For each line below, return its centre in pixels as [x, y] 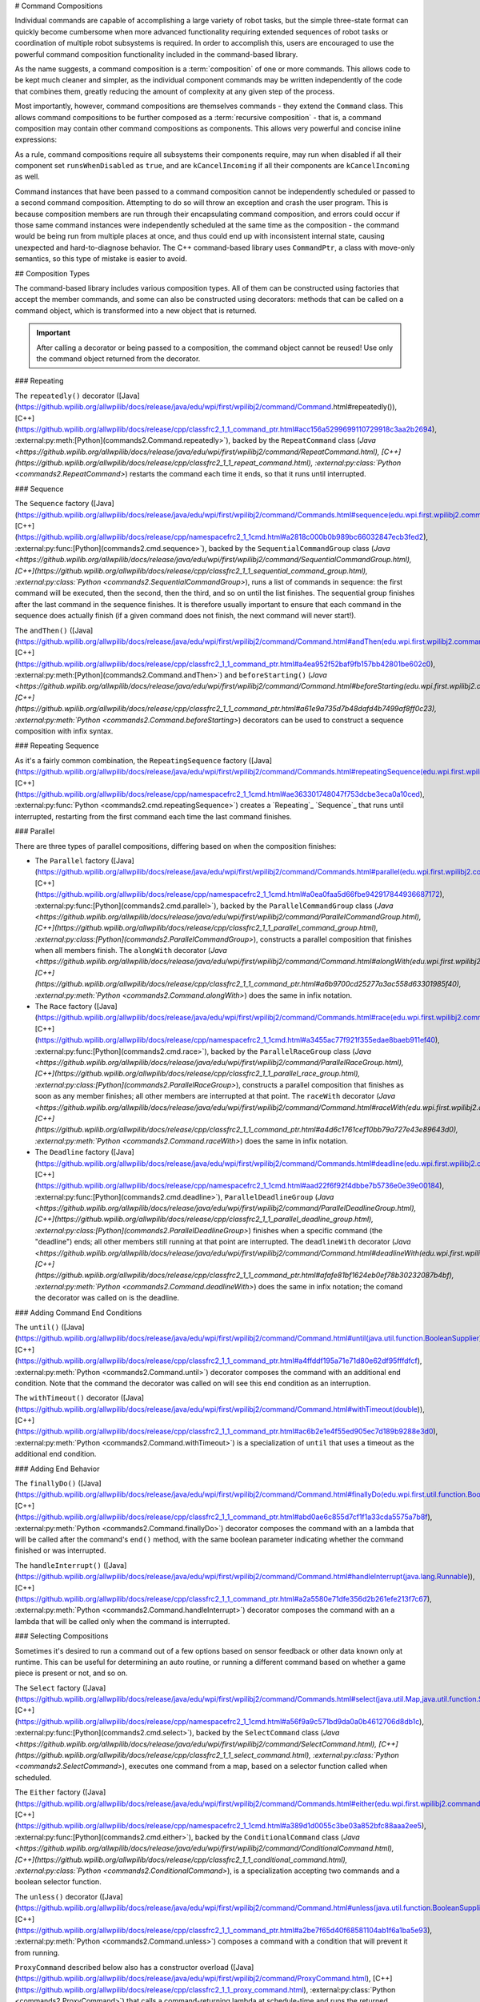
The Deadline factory [72, 1152]
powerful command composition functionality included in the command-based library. [156, 54]
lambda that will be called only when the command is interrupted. [122, 1621]
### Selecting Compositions [62, 1636]
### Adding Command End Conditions [78, 1313]
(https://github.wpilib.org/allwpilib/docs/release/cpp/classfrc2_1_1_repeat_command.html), [164, 463]
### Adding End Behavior [57, 1469]
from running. [37, 1952]
